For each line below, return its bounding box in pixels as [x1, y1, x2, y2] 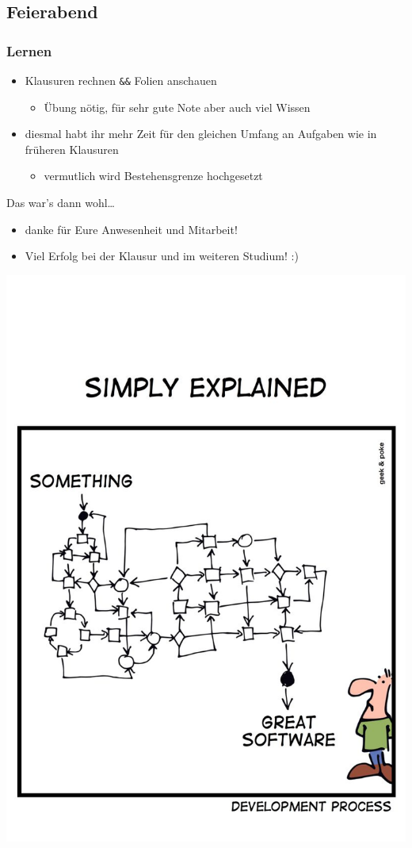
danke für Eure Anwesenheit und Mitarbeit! [25, 221, 238, 237]
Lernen [6, 40, 52, 60]
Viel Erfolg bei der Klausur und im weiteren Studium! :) [25, 247, 299, 264]
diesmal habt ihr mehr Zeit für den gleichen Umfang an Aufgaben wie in [25, 125, 377, 142]
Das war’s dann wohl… [6, 194, 115, 211]
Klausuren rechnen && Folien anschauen [25, 72, 217, 88]
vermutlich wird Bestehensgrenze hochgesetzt [44, 167, 263, 184]
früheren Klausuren [25, 140, 119, 157]
